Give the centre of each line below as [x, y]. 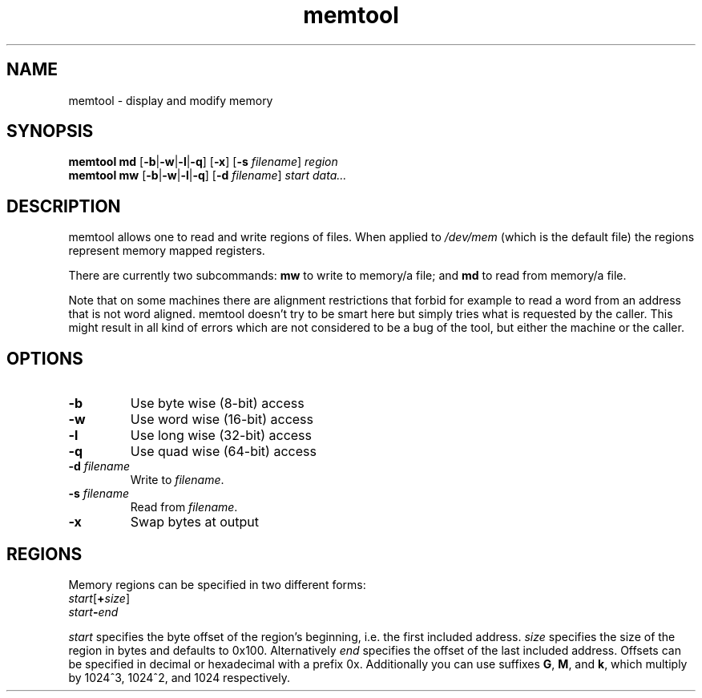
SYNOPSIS [50, 131]
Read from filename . [184, 507]
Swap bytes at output [194, 522]
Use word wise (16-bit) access [222, 420]
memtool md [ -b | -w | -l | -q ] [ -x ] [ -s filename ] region [203, 162]
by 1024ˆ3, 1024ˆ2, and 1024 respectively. [179, 677]
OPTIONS [45, 358]
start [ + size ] [99, 598]
